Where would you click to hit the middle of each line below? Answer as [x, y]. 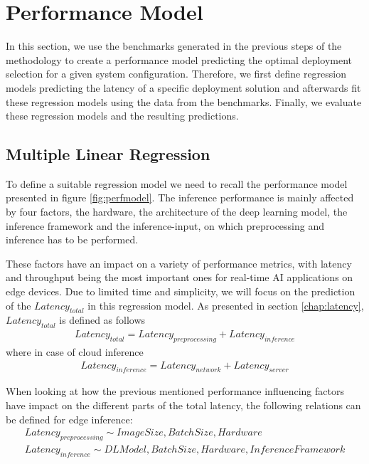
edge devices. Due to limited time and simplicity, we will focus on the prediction [181, 291]
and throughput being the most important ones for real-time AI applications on [180, 277]
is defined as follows [102, 320]
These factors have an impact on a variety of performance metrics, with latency [179, 263]
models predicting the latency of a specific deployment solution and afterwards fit [183, 87]
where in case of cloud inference [75, 352]
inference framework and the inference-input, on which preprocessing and [165, 225]
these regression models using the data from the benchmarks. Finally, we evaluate [184, 101]
